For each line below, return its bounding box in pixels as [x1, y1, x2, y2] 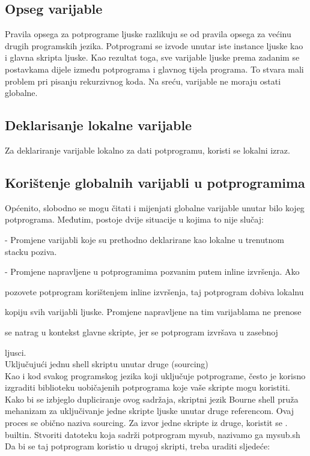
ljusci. [5, 346, 26, 358]
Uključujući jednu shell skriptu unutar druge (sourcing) [5, 358, 208, 370]
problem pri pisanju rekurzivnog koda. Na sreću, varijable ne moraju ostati [5, 74, 281, 87]
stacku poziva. [5, 245, 57, 257]
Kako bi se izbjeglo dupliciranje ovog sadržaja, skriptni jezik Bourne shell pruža [5, 392, 299, 405]
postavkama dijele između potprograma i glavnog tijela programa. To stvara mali [5, 62, 304, 75]
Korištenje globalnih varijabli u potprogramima [5, 173, 305, 191]
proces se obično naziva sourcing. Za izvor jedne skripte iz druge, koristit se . [5, 416, 288, 429]
